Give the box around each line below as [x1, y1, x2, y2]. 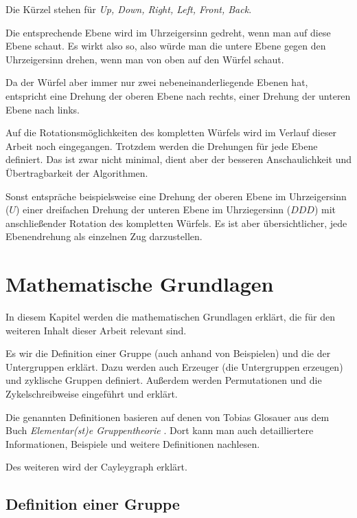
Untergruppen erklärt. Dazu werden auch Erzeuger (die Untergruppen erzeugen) [5, 359, 343, 374]
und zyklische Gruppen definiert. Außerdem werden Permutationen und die [5, 373, 322, 387]
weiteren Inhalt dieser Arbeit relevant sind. [5, 323, 187, 337]
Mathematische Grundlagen [5, 270, 274, 298]
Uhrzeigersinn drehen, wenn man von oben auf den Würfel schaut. [5, 52, 284, 66]
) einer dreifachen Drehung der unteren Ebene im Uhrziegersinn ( [16, 202, 291, 217]
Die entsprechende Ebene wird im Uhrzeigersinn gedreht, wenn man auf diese [5, 25, 331, 39]
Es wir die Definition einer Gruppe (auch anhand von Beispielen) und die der [5, 346, 331, 360]
